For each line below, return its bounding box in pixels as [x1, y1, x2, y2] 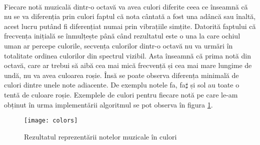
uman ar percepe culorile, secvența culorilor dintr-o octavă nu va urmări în [4, 40, 233, 50]
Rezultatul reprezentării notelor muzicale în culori [24, 131, 177, 141]
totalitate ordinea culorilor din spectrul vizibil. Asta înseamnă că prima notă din [4, 50, 251, 60]
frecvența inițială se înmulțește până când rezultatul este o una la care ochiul [4, 30, 240, 41]
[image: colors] [24, 117, 78, 124]
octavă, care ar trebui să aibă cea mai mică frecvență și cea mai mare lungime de [4, 60, 252, 70]
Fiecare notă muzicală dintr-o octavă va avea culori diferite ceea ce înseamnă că [4, 1, 248, 11]
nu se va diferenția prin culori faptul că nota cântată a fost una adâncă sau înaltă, [4, 11, 256, 21]
